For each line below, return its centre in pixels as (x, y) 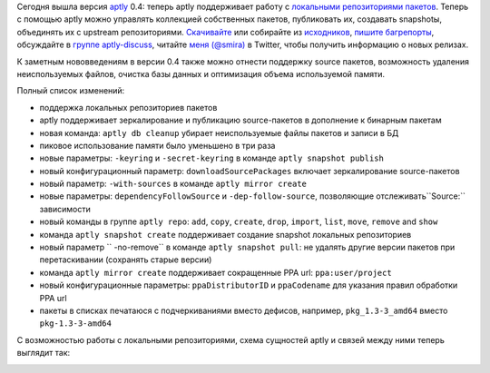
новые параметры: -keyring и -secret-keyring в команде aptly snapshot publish (212, 158)
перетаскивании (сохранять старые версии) (126, 260)
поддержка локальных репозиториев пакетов (128, 107)
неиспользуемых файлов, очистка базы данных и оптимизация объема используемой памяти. (201, 74)
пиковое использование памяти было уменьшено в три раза (157, 145)
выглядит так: (44, 353)
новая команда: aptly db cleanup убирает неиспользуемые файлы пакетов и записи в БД (219, 133)
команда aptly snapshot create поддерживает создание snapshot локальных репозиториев (225, 234)
